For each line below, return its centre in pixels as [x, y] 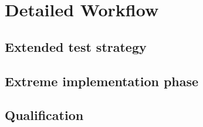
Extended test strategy [76, 46]
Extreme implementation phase [102, 81]
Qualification [44, 115]
